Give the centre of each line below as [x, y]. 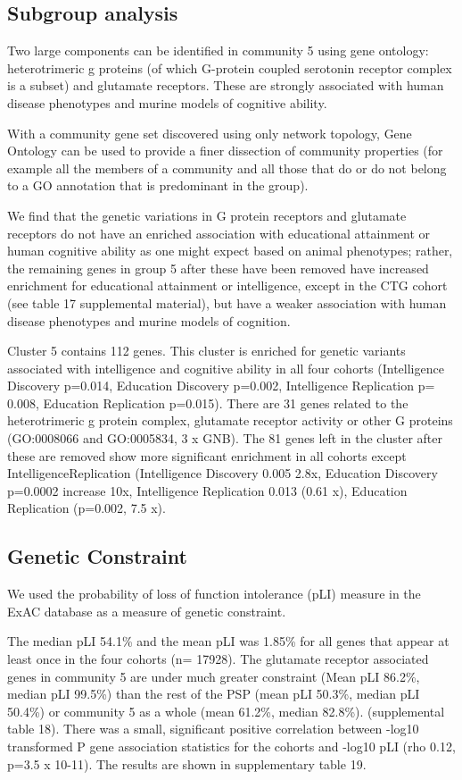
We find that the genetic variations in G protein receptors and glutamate [207, 215]
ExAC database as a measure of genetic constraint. [147, 611]
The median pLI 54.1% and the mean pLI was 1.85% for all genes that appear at [228, 641]
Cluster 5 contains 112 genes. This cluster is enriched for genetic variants [206, 351]
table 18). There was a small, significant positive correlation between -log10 [213, 729]
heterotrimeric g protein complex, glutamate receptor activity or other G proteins [230, 420]
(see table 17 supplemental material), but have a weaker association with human [227, 302]
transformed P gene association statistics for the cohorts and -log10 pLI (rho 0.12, [231, 746]
